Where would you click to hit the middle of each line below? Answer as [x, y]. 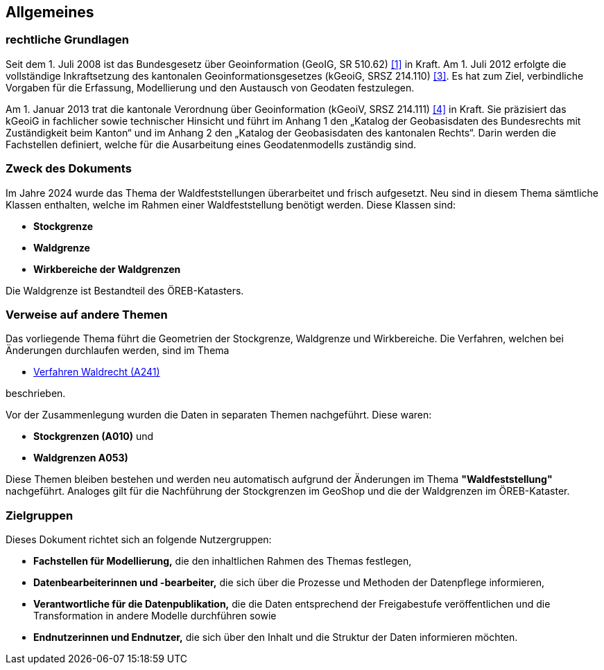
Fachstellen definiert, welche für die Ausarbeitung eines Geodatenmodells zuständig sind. [211, 144]
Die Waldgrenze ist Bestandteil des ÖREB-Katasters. [125, 290]
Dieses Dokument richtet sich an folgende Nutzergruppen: [139, 540]
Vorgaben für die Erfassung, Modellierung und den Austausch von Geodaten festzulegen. [210, 87]
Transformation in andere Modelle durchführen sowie [155, 616]
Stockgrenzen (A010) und [94, 437]
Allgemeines [50, 12]
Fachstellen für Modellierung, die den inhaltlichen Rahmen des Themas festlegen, [223, 561]
